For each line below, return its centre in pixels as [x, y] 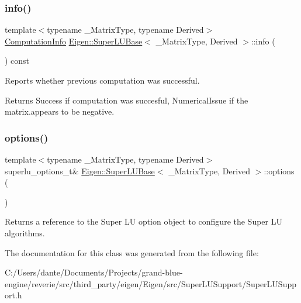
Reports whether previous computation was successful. [102, 80]
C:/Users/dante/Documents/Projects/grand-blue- [94, 272]
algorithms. [25, 233]
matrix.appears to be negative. [60, 111]
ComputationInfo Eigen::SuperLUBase [74, 41]
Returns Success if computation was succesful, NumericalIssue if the [127, 100]
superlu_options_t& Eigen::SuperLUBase [80, 171]
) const [17, 61]
